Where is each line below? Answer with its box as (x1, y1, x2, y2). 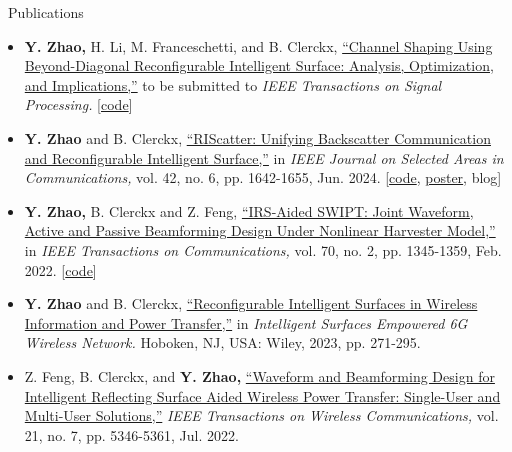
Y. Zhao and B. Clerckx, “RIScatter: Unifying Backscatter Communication (24, 127, 491, 148)
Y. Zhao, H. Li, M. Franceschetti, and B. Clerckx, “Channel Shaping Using (24, 35, 493, 56)
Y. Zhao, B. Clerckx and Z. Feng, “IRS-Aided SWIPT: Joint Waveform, (24, 200, 474, 221)
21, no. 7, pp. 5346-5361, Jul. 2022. (24, 424, 239, 445)
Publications (7, 2, 84, 22)
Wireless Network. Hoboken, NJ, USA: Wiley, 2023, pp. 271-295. (24, 332, 421, 353)
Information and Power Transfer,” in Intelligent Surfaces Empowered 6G (24, 312, 468, 333)
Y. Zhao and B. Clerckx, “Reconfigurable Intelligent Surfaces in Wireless (24, 293, 478, 314)
